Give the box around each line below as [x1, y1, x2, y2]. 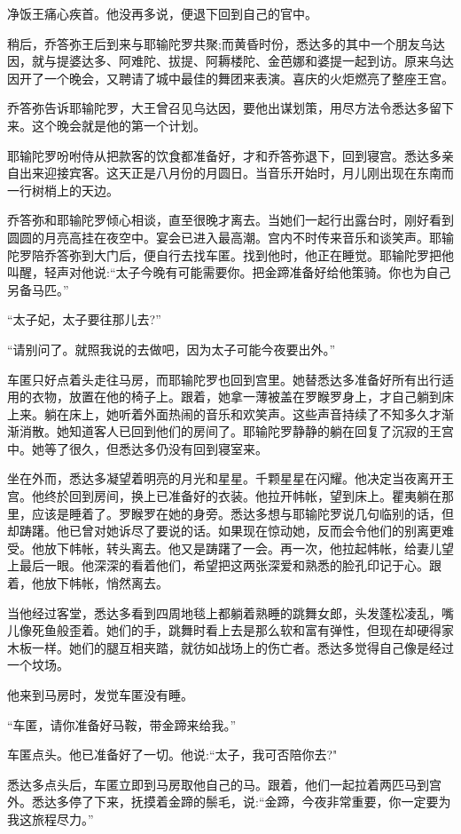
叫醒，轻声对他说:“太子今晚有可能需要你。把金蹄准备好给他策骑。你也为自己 [7, 263, 451, 282]
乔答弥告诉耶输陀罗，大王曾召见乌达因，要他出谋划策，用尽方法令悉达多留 [7, 99, 441, 117]
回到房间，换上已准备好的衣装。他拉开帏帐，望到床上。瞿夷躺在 [68, 487, 441, 505]
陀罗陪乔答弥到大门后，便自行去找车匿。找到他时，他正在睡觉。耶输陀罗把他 [7, 245, 454, 264]
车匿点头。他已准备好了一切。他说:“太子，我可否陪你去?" [7, 745, 338, 764]
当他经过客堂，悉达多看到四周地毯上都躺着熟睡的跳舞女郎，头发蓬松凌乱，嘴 [7, 603, 454, 622]
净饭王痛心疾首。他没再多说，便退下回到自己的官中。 [7, 4, 317, 22]
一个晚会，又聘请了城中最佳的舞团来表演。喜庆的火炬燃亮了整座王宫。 [43, 68, 454, 87]
